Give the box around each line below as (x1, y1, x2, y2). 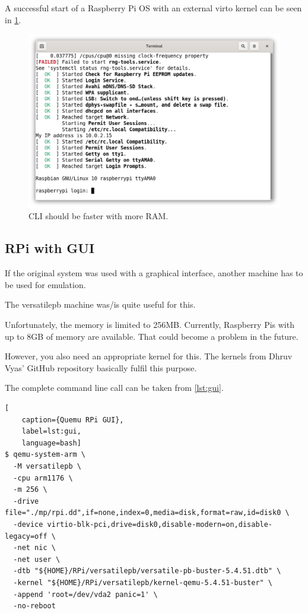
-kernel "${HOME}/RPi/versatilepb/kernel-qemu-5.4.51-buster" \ (13, 578, 273, 587)
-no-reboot (13, 602, 56, 611)
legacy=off (5, 532, 47, 541)
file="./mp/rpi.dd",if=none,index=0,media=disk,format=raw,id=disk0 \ (5, 508, 290, 517)
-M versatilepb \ (13, 462, 81, 470)
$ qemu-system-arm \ (5, 450, 86, 459)
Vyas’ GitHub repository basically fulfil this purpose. (5, 361, 197, 374)
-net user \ (13, 555, 61, 564)
